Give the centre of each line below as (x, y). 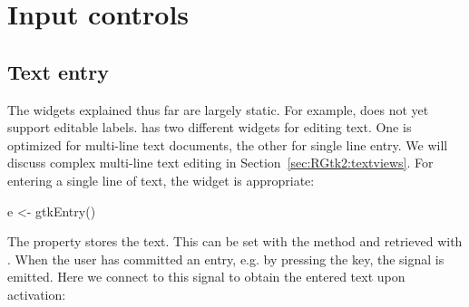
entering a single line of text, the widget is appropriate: (161, 180)
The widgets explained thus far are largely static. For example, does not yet (218, 109)
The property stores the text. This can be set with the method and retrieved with (235, 241)
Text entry (58, 71)
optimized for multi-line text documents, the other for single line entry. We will (228, 144)
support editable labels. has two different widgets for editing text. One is (210, 127)
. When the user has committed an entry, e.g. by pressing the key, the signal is (226, 259)
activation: (37, 294)
